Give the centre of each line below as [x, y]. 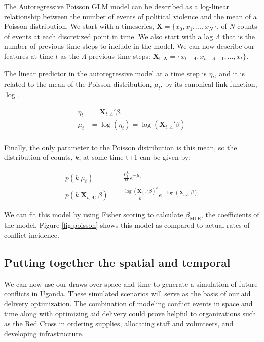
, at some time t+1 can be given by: [135, 157]
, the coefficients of [230, 214]
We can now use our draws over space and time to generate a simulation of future [131, 283]
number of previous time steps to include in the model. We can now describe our [129, 46]
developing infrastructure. [44, 333]
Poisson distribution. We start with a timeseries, [79, 26]
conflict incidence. [32, 235]
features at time [29, 56]
